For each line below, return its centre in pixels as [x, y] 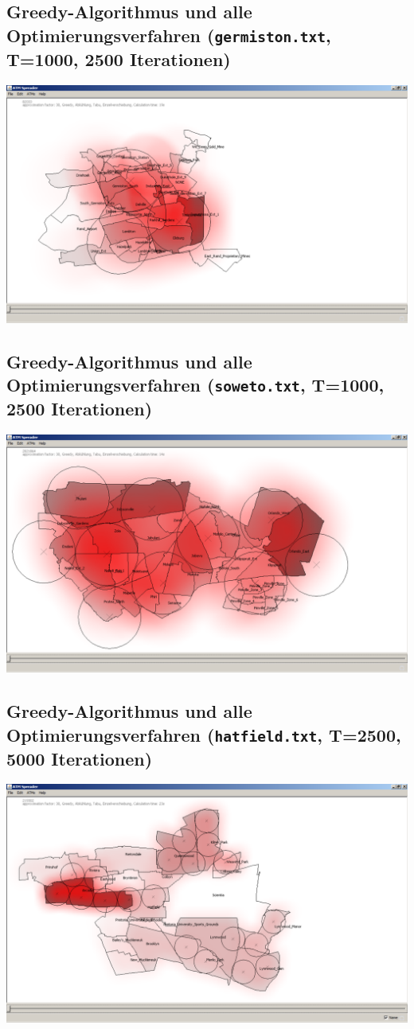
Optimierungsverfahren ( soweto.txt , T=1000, [195, 385]
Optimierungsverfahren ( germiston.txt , [169, 35]
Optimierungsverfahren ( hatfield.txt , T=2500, [204, 734]
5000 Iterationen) [80, 758]
